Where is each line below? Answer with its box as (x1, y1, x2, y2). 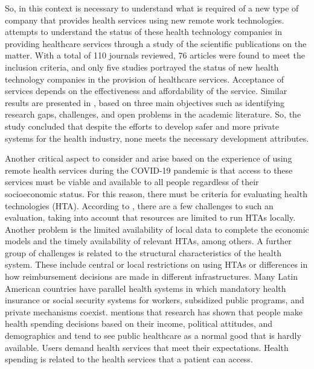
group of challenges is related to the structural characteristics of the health (5, 246, 281, 259)
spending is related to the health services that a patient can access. (5, 353, 253, 365)
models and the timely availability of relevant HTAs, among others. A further (5, 235, 292, 247)
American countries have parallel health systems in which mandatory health (5, 282, 286, 294)
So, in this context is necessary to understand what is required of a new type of (5, 2, 299, 14)
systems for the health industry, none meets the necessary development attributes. (5, 131, 309, 144)
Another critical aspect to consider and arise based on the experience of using (5, 152, 292, 165)
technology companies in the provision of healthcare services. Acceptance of (5, 72, 284, 85)
